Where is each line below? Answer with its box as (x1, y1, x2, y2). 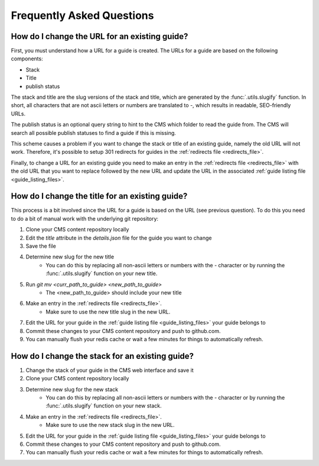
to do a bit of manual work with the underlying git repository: (11, 215, 159, 222)
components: (11, 55, 44, 62)
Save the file (25, 242, 56, 250)
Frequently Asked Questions (11, 9, 154, 22)
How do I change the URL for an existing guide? (11, 31, 188, 41)
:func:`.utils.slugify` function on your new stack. (45, 402, 162, 409)
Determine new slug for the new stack (25, 386, 119, 393)
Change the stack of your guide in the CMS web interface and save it (25, 367, 194, 374)
